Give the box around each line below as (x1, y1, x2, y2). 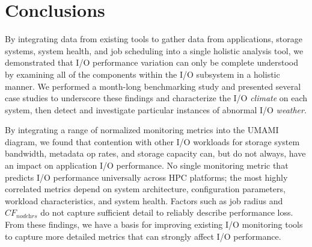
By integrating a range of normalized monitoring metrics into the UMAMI (5, 123, 279, 136)
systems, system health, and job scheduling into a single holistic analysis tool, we (5, 44, 304, 57)
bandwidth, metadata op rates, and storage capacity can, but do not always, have (5, 147, 306, 160)
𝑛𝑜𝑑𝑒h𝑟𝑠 (16, 213, 37, 219)
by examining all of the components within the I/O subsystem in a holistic (5, 67, 280, 80)
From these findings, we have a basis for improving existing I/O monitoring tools (5, 218, 303, 231)
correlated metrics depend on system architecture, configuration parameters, (5, 183, 286, 195)
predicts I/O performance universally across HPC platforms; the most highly (5, 170, 288, 183)
